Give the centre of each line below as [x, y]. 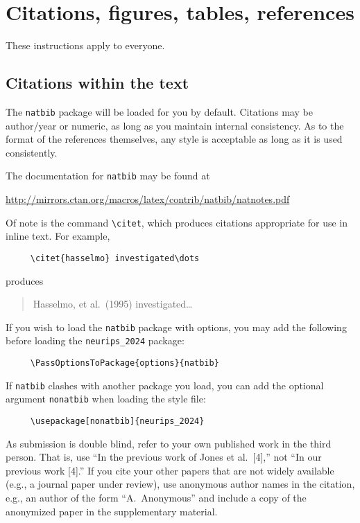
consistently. [32, 152]
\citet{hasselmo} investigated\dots [115, 258]
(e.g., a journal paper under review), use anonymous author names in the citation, [180, 484]
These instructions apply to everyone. [85, 45]
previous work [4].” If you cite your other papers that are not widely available [170, 470]
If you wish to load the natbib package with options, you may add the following [176, 327]
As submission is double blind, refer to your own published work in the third [169, 443]
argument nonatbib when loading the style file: [106, 399]
